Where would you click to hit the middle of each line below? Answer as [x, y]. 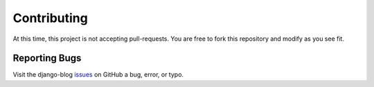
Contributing [50, 18]
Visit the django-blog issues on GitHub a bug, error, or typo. [98, 75]
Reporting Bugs [47, 58]
